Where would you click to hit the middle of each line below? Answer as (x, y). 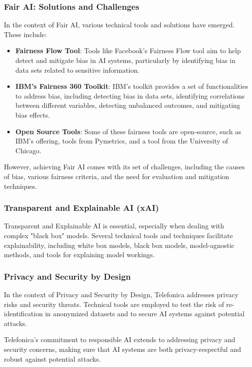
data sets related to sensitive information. (78, 70)
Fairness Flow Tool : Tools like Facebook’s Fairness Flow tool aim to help (128, 51)
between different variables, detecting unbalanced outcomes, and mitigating (128, 105)
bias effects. (33, 114)
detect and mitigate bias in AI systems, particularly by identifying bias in (126, 60)
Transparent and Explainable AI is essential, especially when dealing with (114, 226)
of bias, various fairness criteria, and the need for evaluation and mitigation (117, 176)
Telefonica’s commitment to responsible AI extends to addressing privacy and (120, 339)
